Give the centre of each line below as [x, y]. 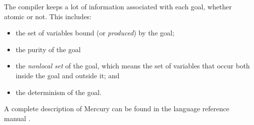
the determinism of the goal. [58, 92]
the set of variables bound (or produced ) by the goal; [95, 33]
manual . [17, 118]
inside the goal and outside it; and [68, 75]
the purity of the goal [48, 49]
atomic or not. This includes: [48, 16]
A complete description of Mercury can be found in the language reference [117, 109]
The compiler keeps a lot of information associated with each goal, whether [118, 6]
